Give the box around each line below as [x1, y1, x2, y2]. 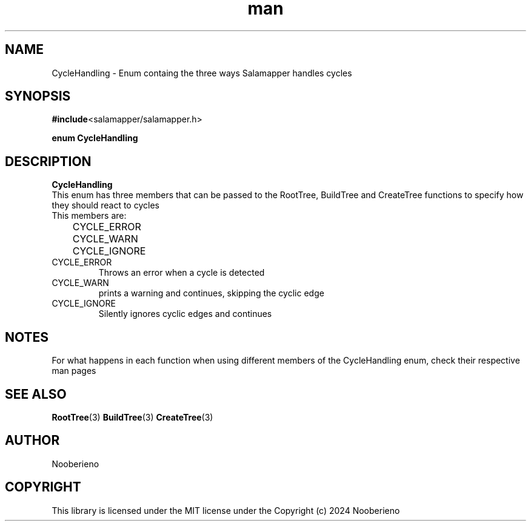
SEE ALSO [5, 386, 67, 402]
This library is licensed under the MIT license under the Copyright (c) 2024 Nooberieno [52, 505, 400, 516]
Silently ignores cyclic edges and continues [98, 308, 272, 319]
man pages [52, 365, 96, 376]
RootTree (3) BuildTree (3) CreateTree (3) [52, 411, 213, 422]
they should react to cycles [52, 200, 159, 211]
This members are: [52, 210, 127, 221]
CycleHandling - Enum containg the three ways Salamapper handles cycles [52, 67, 352, 78]
